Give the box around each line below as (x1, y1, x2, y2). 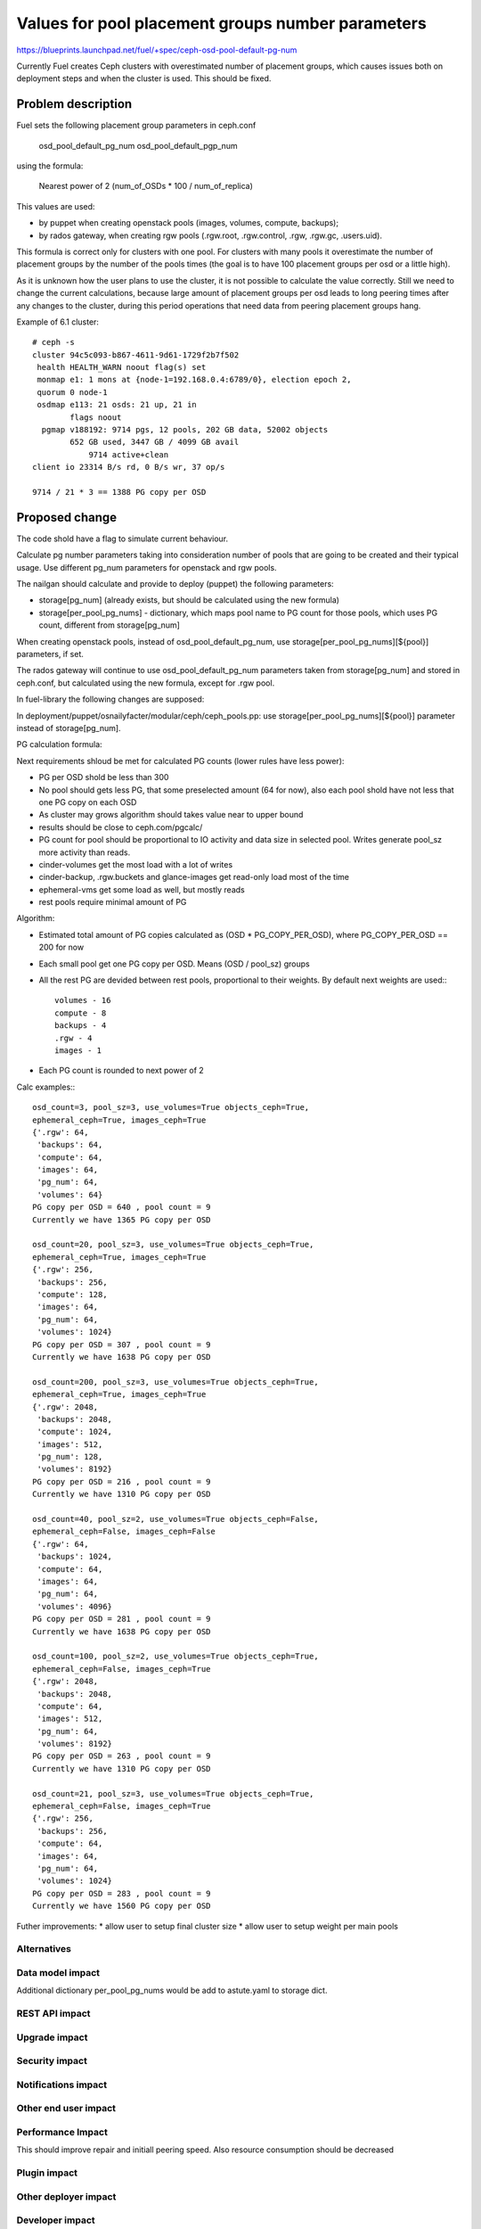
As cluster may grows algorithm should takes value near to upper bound (38, 810, 304, 820)
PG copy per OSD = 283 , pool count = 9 (32, 1888, 211, 1898)
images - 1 (54, 1045, 102, 1056)
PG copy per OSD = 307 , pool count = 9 (32, 1339, 211, 1350)
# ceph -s (32, 337, 75, 348)
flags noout (69, 412, 122, 423)
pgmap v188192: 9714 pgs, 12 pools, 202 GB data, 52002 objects (41, 424, 329, 435)
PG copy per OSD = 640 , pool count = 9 (32, 1202, 211, 1213)
